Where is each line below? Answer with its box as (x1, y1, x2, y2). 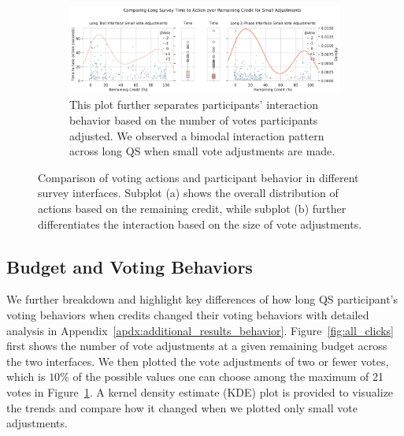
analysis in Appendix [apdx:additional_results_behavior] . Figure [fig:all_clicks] (6, 322, 395, 338)
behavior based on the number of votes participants (69, 112, 318, 129)
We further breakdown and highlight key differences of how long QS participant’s (6, 291, 398, 307)
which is (6, 368, 46, 385)
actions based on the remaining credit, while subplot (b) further (38, 200, 347, 217)
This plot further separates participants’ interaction (69, 96, 318, 113)
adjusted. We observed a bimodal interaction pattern (69, 127, 324, 143)
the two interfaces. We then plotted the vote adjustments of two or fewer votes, (6, 352, 389, 369)
